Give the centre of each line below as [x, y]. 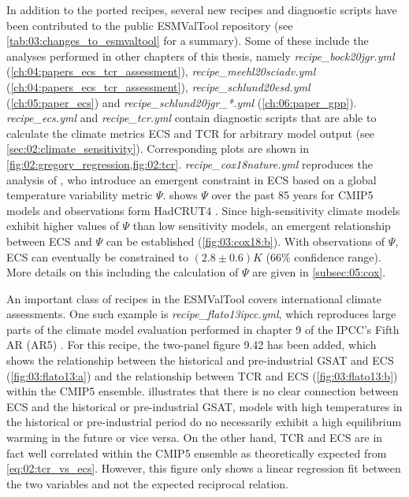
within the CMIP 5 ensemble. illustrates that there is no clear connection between [203, 391]
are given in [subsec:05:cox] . [319, 272]
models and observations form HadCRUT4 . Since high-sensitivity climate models [203, 210]
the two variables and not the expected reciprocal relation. [148, 483]
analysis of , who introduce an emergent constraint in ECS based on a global [191, 179]
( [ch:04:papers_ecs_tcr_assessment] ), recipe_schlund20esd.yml [158, 86]
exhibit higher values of [63, 226]
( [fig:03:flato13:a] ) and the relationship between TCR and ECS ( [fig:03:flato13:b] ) [202, 375]
